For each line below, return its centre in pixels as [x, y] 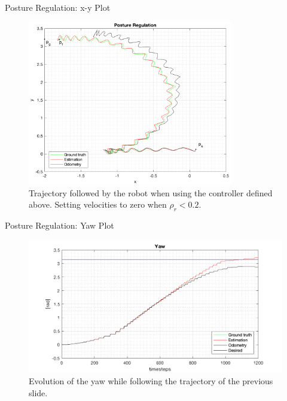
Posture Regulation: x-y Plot [58, 7]
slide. [38, 393]
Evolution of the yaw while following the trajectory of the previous [151, 381]
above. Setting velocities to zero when [98, 204]
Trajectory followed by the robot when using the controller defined [151, 192]
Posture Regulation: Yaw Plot [59, 225]
